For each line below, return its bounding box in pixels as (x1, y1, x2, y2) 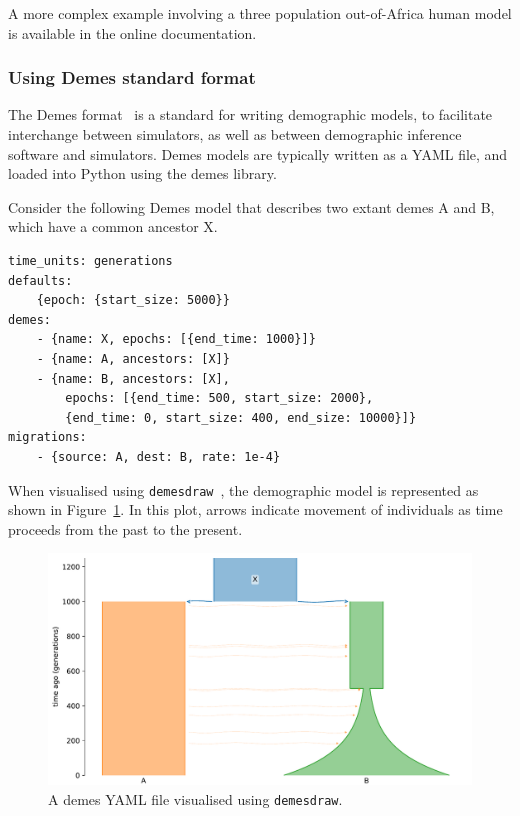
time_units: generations (8, 253, 173, 268)
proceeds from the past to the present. (8, 518, 243, 539)
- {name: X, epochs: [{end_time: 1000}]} (36, 332, 316, 347)
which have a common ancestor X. (8, 216, 218, 237)
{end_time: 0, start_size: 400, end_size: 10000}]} (65, 410, 417, 425)
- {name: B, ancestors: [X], (36, 371, 230, 386)
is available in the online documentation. (8, 22, 257, 43)
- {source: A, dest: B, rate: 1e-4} (36, 449, 281, 464)
